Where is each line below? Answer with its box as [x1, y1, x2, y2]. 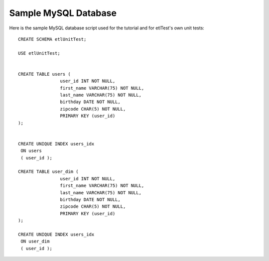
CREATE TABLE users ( [18, 71, 71, 77]
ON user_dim [20, 239, 50, 244]
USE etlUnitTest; [18, 50, 60, 56]
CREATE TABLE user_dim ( [18, 169, 79, 174]
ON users [20, 148, 42, 154]
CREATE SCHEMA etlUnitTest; [18, 36, 87, 42]
